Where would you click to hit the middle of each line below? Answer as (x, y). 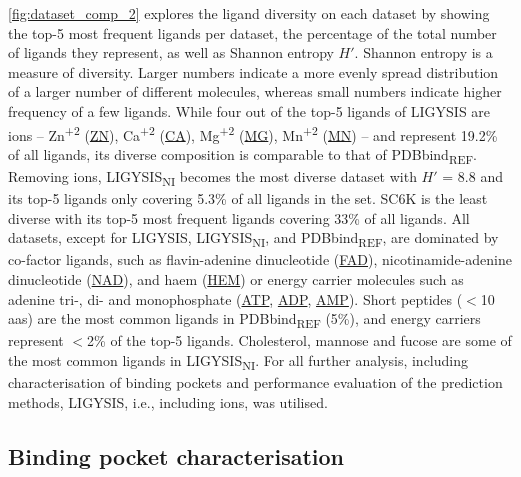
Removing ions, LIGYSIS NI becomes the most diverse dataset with (212, 177)
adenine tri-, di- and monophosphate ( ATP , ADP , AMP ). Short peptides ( (235, 298)
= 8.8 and (472, 175)
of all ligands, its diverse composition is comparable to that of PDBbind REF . (242, 155)
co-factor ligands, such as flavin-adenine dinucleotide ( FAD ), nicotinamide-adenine (260, 259)
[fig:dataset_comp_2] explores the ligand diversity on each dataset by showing (249, 13)
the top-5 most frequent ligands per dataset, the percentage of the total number (252, 32)
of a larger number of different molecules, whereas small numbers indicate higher (255, 91)
